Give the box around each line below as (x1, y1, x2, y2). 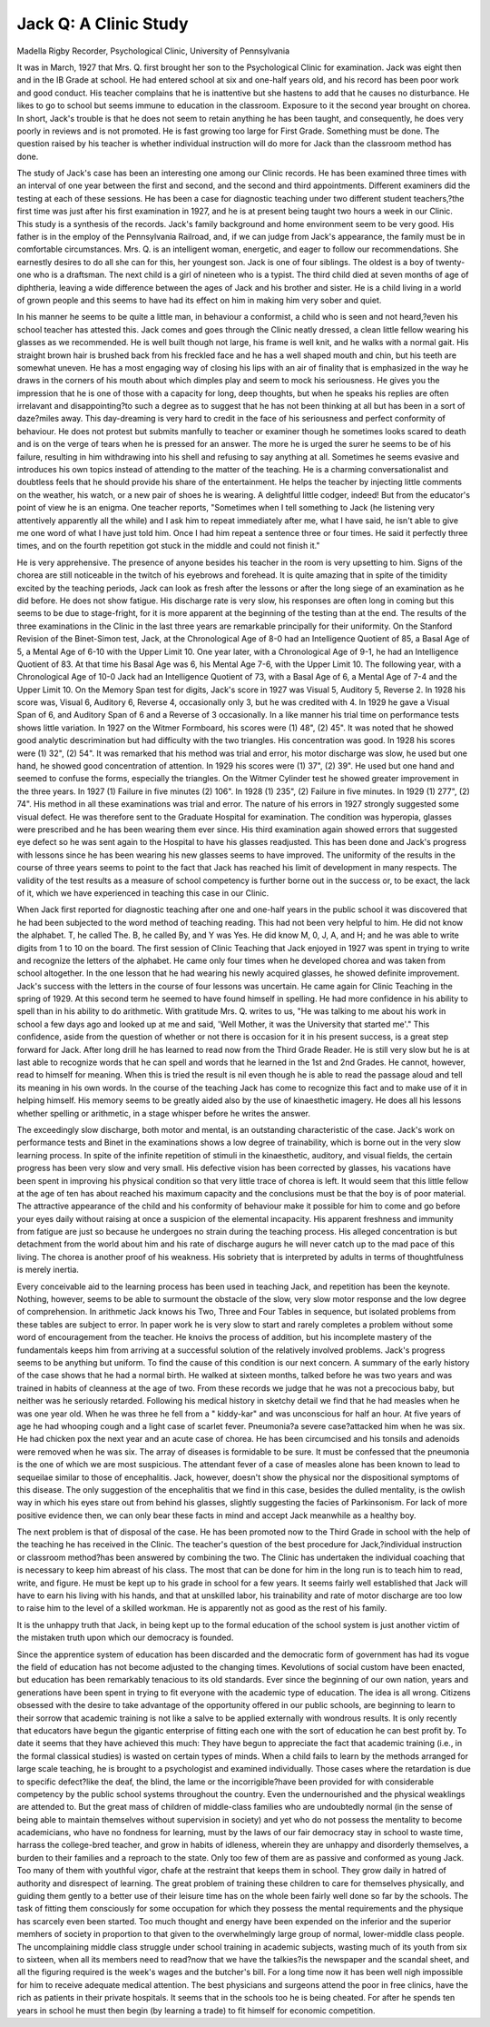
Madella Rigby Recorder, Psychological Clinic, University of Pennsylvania (16, 45, 290, 56)
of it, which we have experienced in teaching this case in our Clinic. (16, 887, 269, 899)
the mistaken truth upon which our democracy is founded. (16, 1632, 234, 1644)
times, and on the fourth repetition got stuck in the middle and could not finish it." (16, 541, 320, 551)
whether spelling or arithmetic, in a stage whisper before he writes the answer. (16, 1108, 311, 1118)
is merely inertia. (16, 1264, 79, 1276)
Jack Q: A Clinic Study (16, 14, 190, 34)
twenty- (436, 256, 465, 267)
